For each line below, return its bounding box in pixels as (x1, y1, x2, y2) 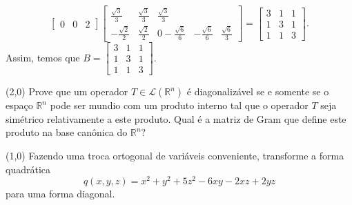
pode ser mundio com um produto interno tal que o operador (50, 98, 309, 113)
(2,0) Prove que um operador (6, 84, 128, 99)
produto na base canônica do (6, 125, 128, 139)
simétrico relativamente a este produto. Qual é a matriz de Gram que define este (6, 111, 346, 126)
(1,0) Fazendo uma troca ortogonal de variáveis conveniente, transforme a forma (6, 148, 344, 162)
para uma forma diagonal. (6, 186, 115, 201)
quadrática (6, 162, 51, 176)
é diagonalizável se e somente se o (186, 84, 329, 99)
